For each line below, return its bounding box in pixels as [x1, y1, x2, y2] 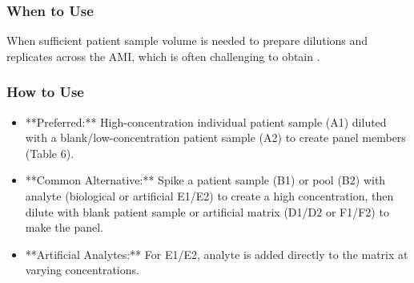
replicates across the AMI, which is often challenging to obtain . [6, 47, 320, 64]
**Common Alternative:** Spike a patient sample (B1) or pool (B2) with [25, 172, 386, 188]
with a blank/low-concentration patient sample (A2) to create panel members [25, 129, 406, 146]
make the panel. [25, 219, 104, 236]
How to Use [6, 82, 84, 102]
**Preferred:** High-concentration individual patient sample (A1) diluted [25, 113, 387, 130]
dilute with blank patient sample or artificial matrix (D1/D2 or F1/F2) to [25, 203, 389, 220]
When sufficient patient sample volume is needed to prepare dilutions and [6, 32, 368, 49]
